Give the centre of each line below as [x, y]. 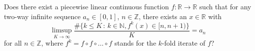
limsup [62, 31]
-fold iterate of [184, 43]
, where [52, 43]
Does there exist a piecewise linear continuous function [87, 6]
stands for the [135, 43]
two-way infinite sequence [42, 16]
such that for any [225, 6]
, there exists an [163, 16]
